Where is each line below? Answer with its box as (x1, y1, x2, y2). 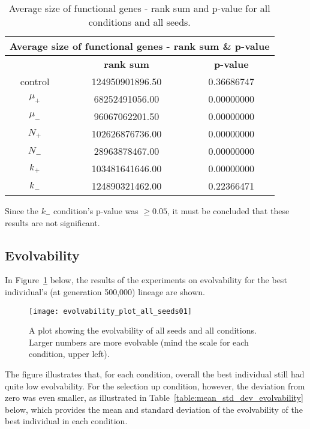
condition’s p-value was (53, 205, 139, 217)
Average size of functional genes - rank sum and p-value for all (8, 1, 270, 15)
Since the (5, 205, 38, 217)
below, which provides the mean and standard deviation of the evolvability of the (5, 403, 303, 415)
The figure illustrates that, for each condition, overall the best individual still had (5, 368, 305, 380)
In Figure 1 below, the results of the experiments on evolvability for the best (5, 274, 287, 286)
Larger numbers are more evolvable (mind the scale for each (29, 335, 249, 348)
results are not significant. (5, 216, 100, 229)
